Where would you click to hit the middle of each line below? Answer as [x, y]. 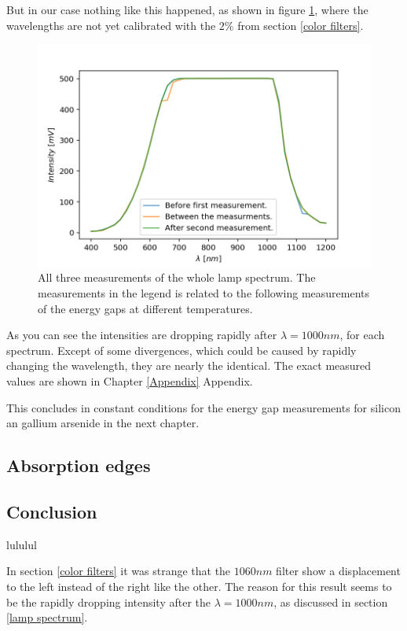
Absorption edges [79, 465]
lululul [22, 544]
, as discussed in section [331, 601]
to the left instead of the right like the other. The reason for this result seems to [199, 586]
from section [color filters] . [301, 25]
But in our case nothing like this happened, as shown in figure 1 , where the [187, 9]
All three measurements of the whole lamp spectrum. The [177, 277]
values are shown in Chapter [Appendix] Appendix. [130, 381]
